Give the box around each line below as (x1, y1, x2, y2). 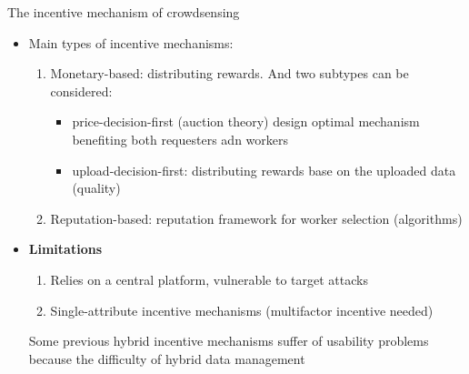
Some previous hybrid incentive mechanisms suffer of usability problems (28, 331, 429, 350)
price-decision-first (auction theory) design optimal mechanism (72, 112, 420, 131)
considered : (50, 81, 113, 100)
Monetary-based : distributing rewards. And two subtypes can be (50, 64, 409, 83)
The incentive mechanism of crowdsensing (7, 3, 240, 21)
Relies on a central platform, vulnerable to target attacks (50, 269, 368, 288)
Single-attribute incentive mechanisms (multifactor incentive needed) (50, 300, 434, 319)
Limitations (28, 239, 102, 258)
